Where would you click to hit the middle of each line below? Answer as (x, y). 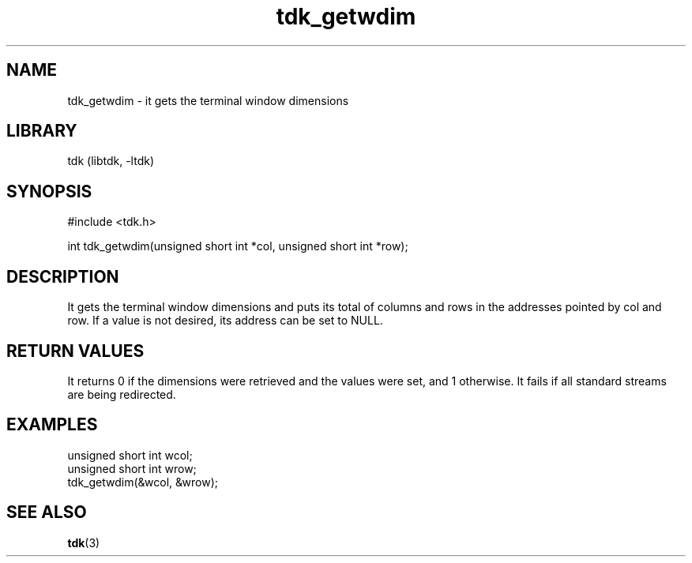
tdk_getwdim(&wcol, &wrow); (143, 482)
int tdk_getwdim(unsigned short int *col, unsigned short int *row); (238, 246)
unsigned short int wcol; (130, 455)
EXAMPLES (52, 425)
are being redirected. (122, 394)
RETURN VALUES (75, 351)
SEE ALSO (47, 512)
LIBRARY (42, 131)
